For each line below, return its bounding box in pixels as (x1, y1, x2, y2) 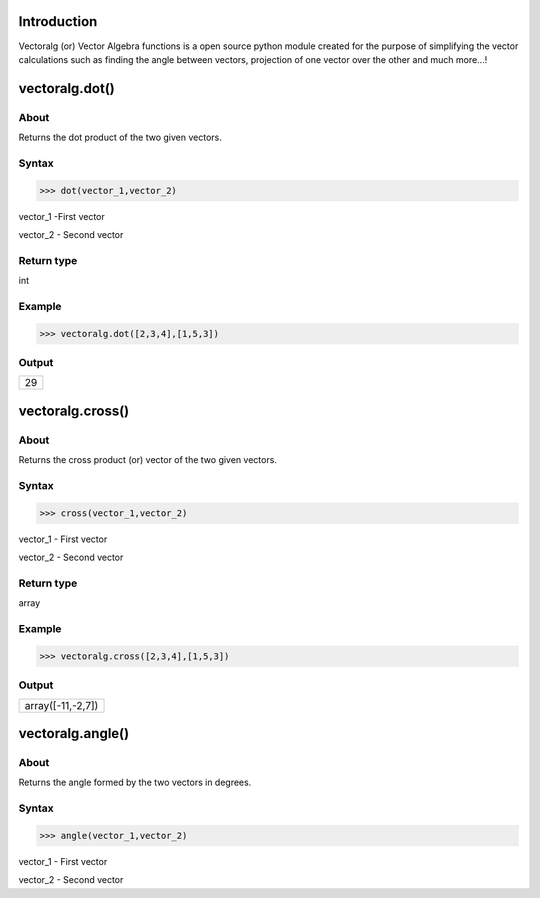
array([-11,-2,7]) (24, 698, 99, 712)
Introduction (18, 13, 98, 30)
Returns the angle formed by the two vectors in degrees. (18, 776, 252, 789)
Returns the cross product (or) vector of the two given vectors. (18, 454, 277, 466)
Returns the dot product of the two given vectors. (18, 131, 222, 144)
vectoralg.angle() (18, 725, 130, 742)
